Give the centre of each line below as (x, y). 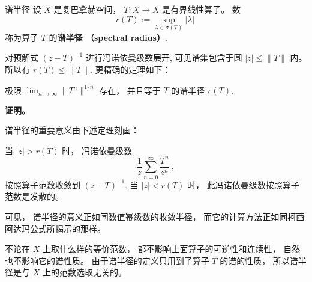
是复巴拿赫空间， (87, 9)
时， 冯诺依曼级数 (97, 150)
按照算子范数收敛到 (43, 184)
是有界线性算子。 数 (201, 9)
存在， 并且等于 (130, 90)
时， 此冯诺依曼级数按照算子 (243, 184)
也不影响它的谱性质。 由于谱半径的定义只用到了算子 (107, 260)
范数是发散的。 (34, 196)
